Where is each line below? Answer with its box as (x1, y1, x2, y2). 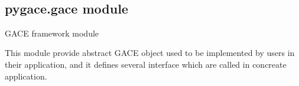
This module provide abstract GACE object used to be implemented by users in (5, 47, 295, 59)
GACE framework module (5, 27, 99, 39)
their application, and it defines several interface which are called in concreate (5, 58, 287, 70)
